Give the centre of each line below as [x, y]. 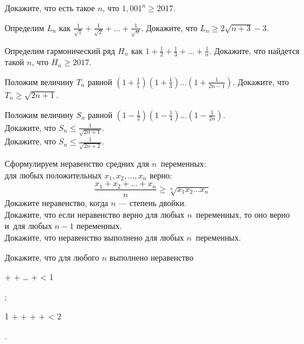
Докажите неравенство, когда [57, 203]
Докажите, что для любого [52, 257]
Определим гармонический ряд [60, 50]
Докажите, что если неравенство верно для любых [95, 214]
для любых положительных [53, 175]
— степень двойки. [153, 203]
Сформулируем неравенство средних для [77, 163]
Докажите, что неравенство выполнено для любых [95, 237]
